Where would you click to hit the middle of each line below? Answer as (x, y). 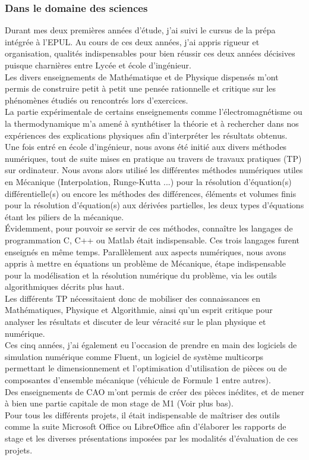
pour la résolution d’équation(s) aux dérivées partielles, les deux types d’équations (154, 205)
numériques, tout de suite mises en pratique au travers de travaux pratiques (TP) (153, 158)
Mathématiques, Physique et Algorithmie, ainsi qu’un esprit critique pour (139, 310)
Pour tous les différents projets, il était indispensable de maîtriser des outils (143, 414)
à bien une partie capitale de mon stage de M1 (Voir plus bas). (119, 403)
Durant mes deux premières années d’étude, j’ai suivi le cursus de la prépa (140, 30)
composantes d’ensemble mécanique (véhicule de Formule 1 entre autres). (138, 380)
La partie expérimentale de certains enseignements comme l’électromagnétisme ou (154, 112)
